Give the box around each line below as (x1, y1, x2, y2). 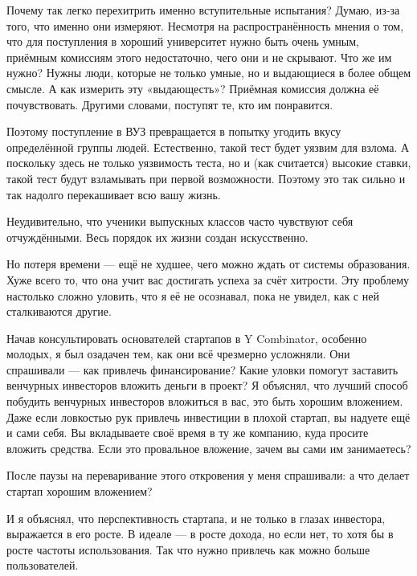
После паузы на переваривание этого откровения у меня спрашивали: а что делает (6, 467, 410, 484)
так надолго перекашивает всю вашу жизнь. (6, 186, 221, 202)
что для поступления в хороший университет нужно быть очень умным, (6, 33, 359, 50)
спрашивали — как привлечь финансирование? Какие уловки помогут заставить (6, 361, 399, 378)
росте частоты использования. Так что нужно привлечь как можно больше (6, 541, 370, 558)
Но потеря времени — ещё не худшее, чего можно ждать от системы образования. (6, 255, 411, 272)
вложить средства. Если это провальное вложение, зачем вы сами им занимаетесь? (6, 439, 411, 456)
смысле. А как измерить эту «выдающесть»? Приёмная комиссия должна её (6, 80, 379, 96)
